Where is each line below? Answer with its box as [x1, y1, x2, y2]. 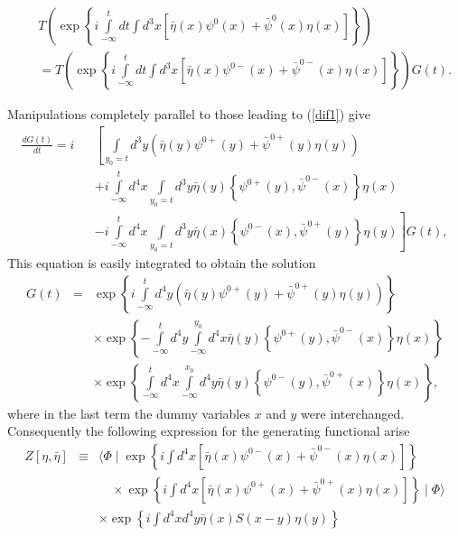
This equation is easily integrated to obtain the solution [7, 253, 316, 272]
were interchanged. [301, 403, 405, 422]
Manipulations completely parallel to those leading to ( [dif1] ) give [7, 105, 370, 124]
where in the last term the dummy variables [7, 403, 250, 422]
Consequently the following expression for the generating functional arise [7, 421, 410, 440]
